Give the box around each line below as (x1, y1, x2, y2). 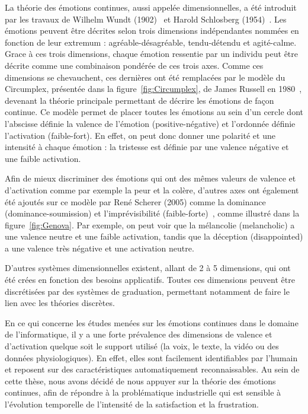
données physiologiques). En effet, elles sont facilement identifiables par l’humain (5, 351, 298, 364)
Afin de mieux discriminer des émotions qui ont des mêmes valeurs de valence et (5, 172, 296, 184)
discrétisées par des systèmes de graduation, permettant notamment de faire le (5, 285, 290, 297)
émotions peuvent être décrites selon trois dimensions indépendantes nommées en (5, 24, 299, 37)
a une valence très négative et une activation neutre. (5, 241, 194, 254)
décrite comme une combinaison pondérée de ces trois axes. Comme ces (5, 59, 264, 71)
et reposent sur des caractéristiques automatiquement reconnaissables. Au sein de (5, 363, 300, 375)
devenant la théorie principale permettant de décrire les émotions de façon (5, 94, 274, 106)
